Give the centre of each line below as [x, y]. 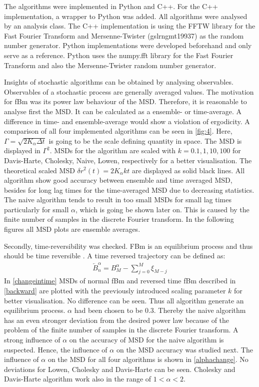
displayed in [22, 150]
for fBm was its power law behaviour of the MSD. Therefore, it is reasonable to [125, 101]
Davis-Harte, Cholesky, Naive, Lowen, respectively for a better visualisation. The [128, 160]
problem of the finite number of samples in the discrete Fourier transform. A [121, 330]
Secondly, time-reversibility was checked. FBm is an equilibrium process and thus [128, 246]
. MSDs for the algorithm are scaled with [113, 150]
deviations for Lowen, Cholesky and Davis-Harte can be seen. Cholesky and [120, 369]
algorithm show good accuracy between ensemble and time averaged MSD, [118, 180]
